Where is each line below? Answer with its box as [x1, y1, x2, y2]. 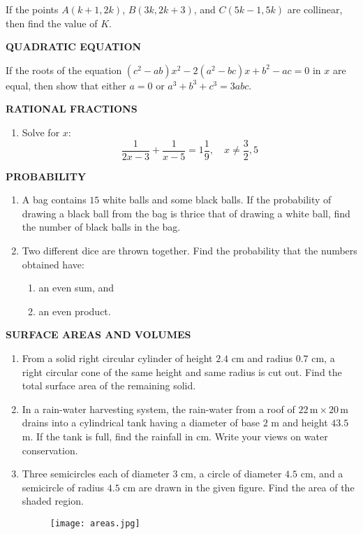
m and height [271, 415, 328, 430]
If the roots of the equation [6, 62, 122, 77]
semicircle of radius [22, 479, 105, 494]
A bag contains [22, 192, 87, 207]
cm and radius [231, 350, 292, 365]
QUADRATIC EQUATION [6, 39, 142, 54]
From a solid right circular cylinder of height [22, 350, 213, 365]
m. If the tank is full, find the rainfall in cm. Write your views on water [22, 428, 328, 443]
